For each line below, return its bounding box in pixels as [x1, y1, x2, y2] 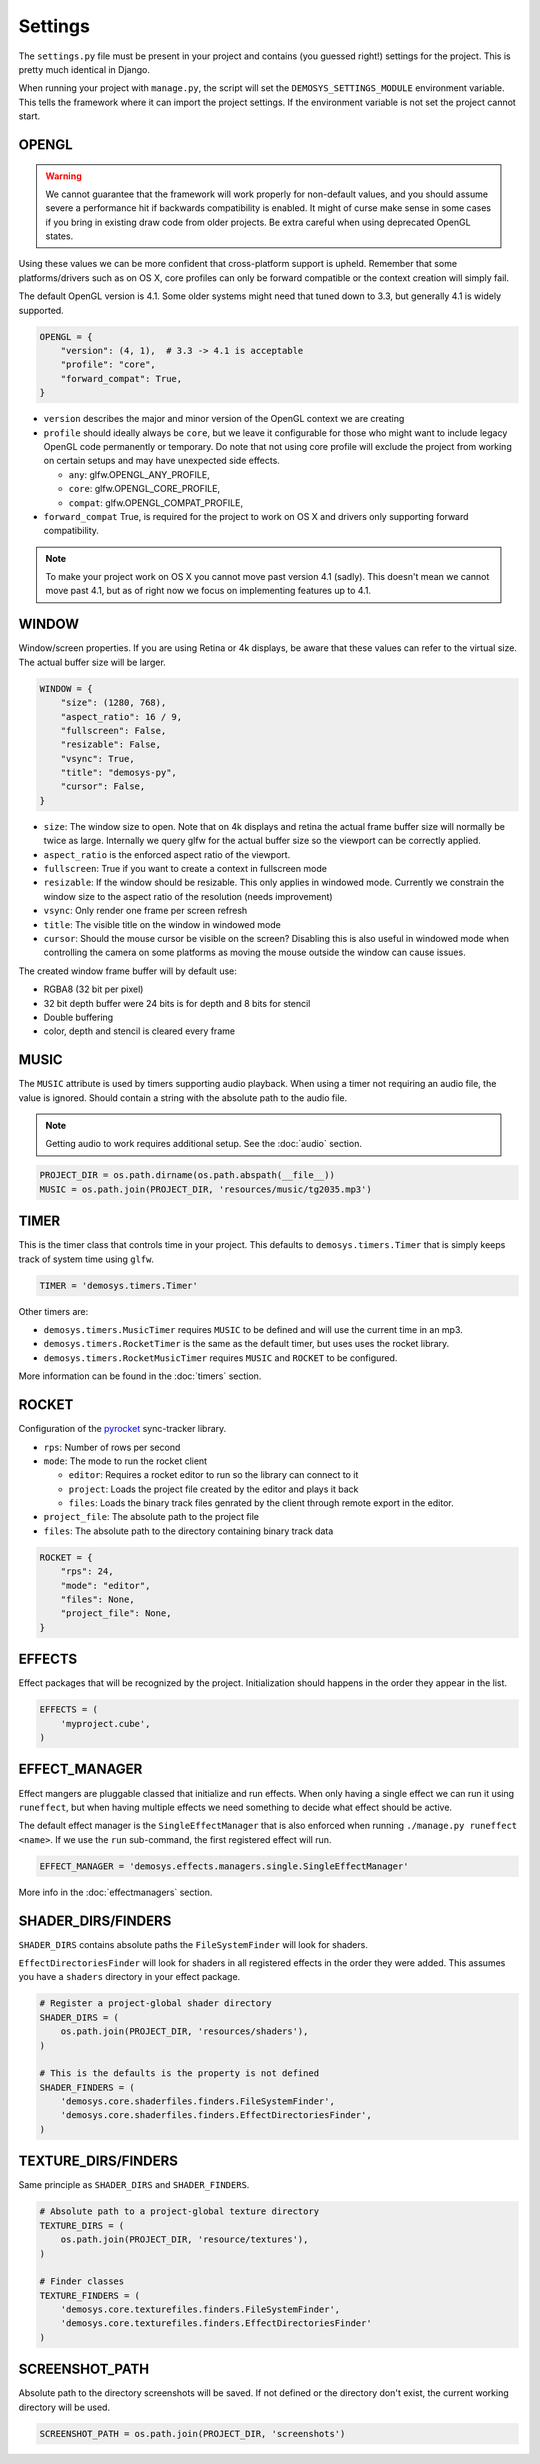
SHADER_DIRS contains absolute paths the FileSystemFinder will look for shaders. [18, 1938, 369, 1950]
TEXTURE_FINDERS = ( [39, 2290, 140, 2301]
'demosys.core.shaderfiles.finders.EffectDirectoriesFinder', [60, 2110, 372, 2121]
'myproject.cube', [60, 1718, 151, 1729]
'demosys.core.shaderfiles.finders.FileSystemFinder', [60, 2096, 335, 2107]
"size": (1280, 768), [60, 697, 167, 709]
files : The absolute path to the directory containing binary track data [43, 1525, 334, 1537]
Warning [45, 170, 82, 182]
